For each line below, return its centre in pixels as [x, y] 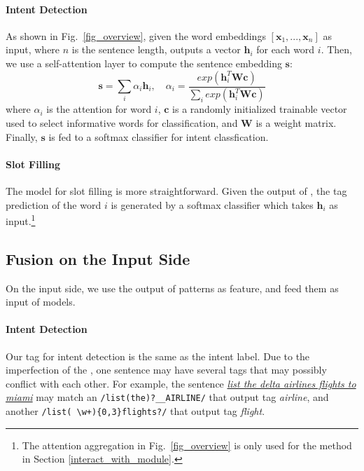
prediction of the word [54, 204]
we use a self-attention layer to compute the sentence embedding [144, 63]
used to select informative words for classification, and [122, 123]
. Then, [336, 49]
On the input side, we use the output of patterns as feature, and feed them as [172, 288]
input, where [33, 49]
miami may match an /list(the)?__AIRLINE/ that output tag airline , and [167, 397]
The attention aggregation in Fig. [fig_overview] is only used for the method [187, 445]
